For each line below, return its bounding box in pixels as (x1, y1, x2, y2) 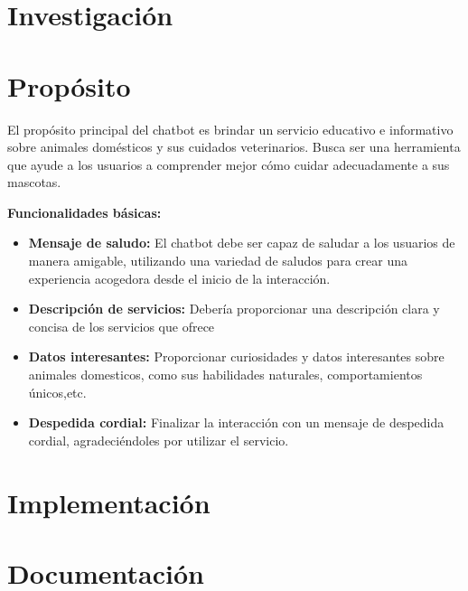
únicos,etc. (28, 382, 87, 401)
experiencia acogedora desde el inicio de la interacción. (28, 268, 331, 287)
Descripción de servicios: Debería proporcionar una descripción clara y (28, 299, 440, 318)
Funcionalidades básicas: (7, 202, 162, 221)
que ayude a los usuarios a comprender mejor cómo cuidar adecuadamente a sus (7, 155, 450, 174)
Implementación (7, 483, 211, 521)
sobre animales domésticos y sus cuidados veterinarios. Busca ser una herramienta (7, 137, 461, 156)
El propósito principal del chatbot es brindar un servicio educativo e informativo (7, 119, 454, 138)
